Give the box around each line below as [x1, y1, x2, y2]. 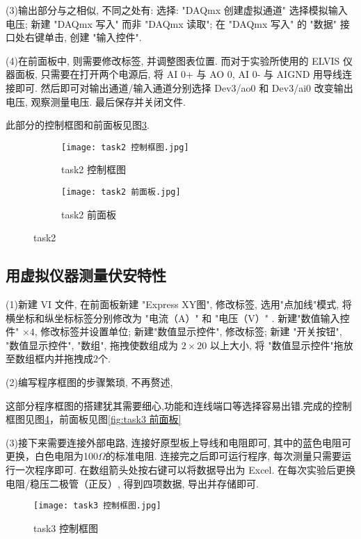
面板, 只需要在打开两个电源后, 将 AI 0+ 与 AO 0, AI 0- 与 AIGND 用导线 [15, 67, 343, 81]
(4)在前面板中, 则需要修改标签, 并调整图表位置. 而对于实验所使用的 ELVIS [6, 53, 340, 67]
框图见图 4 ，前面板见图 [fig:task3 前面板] [6, 412, 182, 426]
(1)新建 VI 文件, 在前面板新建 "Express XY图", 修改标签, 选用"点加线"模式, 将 [6, 297, 352, 312]
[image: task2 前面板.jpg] [61, 187, 181, 197]
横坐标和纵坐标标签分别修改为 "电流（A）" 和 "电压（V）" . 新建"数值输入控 [6, 310, 350, 325]
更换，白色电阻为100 [6, 449, 98, 463]
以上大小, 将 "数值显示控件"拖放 [209, 337, 353, 352]
